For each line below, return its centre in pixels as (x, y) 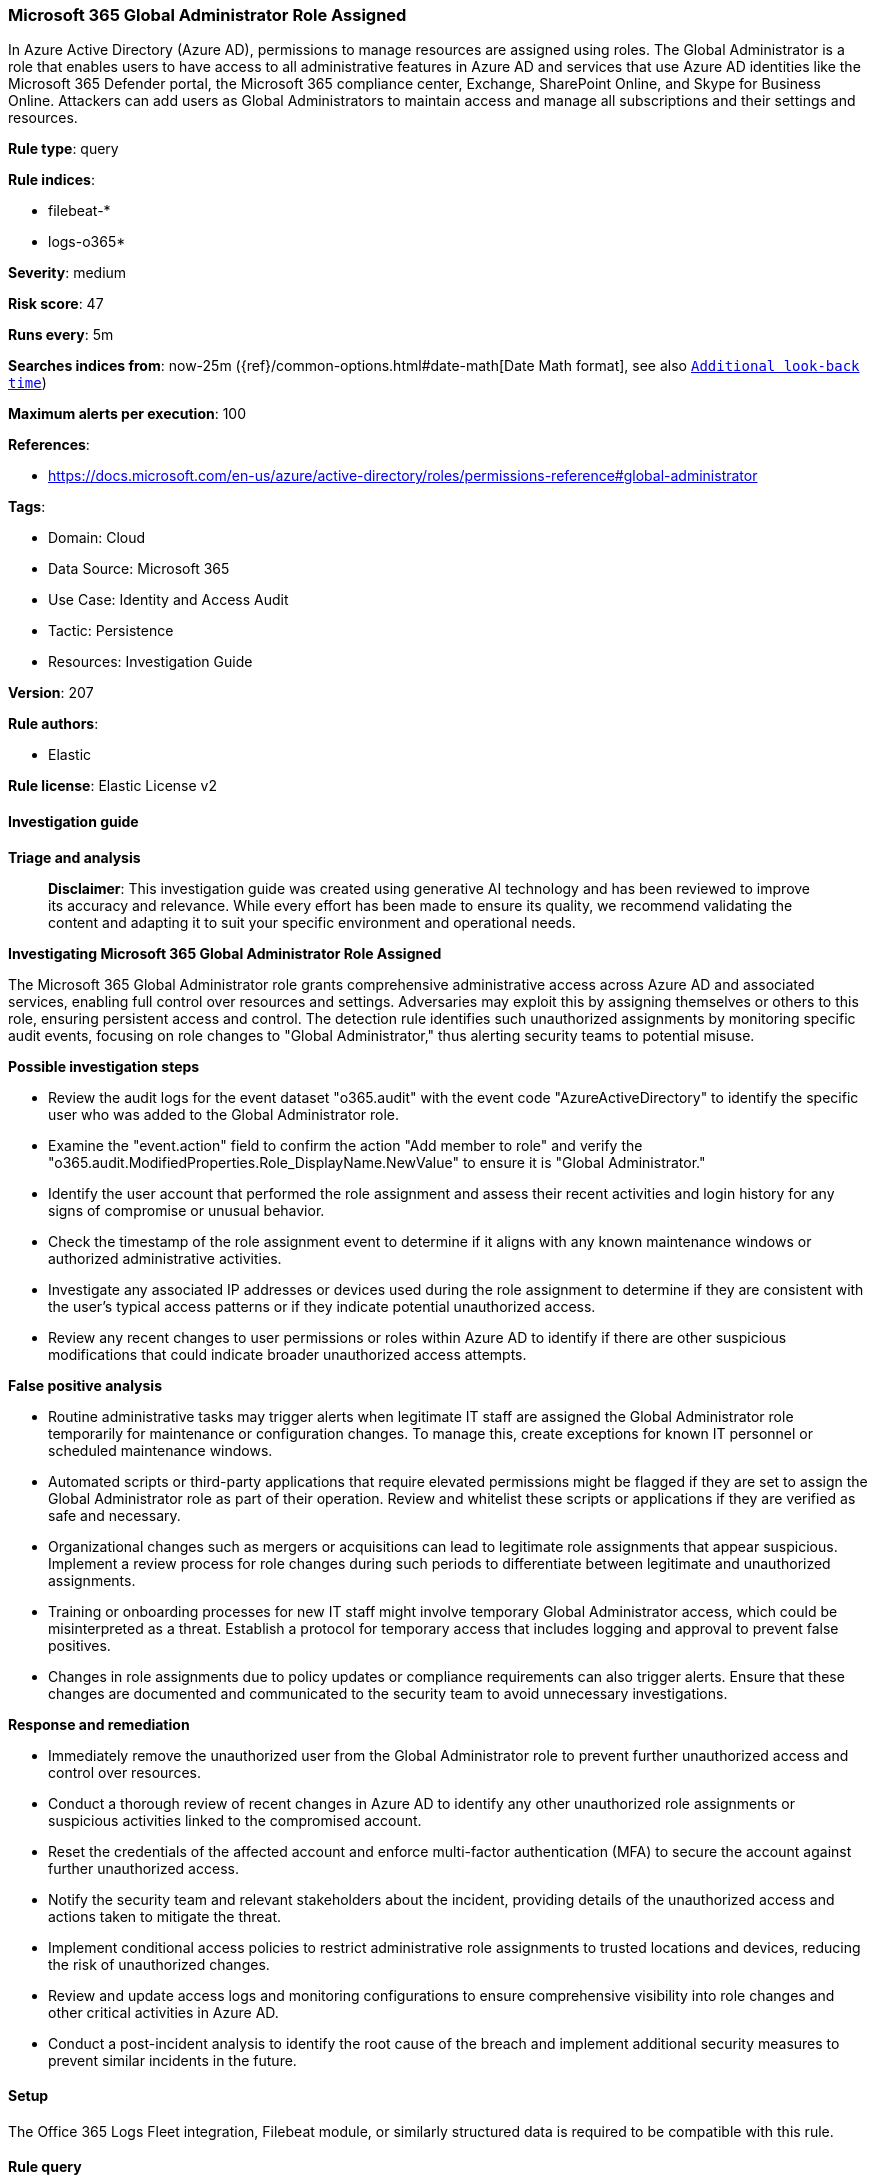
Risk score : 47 (56, 304)
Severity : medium (67, 273)
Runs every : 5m (61, 335)
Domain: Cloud (97, 538)
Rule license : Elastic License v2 (112, 786)
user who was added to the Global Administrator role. (224, 1114)
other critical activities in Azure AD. (163, 2012)
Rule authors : (53, 724)
